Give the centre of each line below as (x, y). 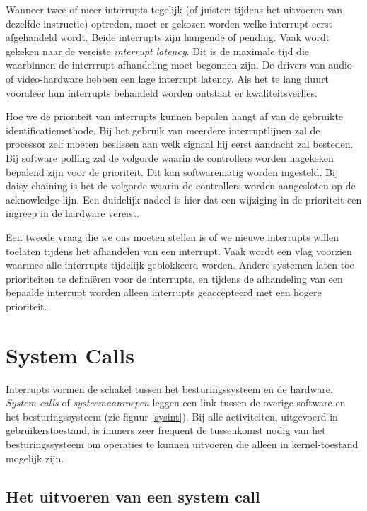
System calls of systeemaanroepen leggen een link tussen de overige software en (176, 403)
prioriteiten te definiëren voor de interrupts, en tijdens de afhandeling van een (174, 278)
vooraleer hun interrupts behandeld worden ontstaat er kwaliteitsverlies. (162, 92)
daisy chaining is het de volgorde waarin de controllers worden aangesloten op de (181, 186)
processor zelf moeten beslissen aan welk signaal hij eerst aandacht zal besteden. (180, 144)
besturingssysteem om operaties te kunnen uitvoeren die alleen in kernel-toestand (182, 444)
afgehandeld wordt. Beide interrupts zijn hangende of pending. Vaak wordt (168, 37)
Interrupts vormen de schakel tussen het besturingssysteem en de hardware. (169, 388)
